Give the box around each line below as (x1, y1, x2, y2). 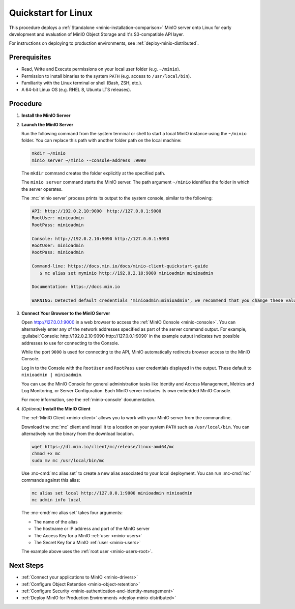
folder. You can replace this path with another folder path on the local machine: (21, 138, 182, 144)
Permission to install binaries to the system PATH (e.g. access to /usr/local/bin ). (21, 73, 191, 79)
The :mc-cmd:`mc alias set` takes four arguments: (21, 510, 123, 516)
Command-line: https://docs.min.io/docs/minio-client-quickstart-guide (31, 263, 208, 269)
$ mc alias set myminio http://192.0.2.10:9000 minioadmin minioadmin (39, 270, 213, 276)
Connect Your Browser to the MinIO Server (21, 310, 111, 317)
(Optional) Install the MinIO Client (21, 406, 91, 411)
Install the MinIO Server (21, 113, 71, 118)
